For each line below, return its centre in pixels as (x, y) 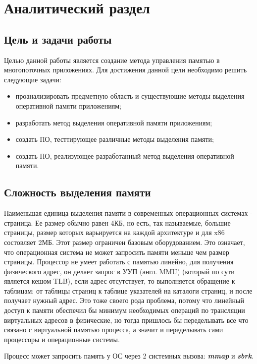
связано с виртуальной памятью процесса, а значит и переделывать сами (114, 330)
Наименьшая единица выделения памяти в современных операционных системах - (128, 213)
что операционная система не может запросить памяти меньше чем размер (117, 252)
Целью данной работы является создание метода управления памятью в (112, 60)
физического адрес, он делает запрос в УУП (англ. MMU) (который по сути (119, 271)
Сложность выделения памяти (77, 192)
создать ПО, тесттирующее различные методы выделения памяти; (115, 139)
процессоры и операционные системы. (62, 339)
